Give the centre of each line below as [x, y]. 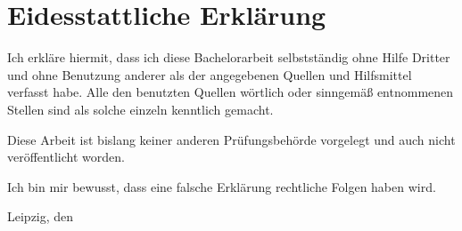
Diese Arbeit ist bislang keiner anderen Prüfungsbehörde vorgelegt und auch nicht [231, 139]
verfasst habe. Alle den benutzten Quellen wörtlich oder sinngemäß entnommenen [231, 92]
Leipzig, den [41, 216]
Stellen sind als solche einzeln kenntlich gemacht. [140, 109]
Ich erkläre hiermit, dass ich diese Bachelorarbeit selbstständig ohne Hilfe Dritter [229, 57]
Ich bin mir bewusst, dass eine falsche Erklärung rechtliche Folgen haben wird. [222, 186]
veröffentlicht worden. [66, 157]
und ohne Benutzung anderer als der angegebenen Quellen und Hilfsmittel [210, 74]
